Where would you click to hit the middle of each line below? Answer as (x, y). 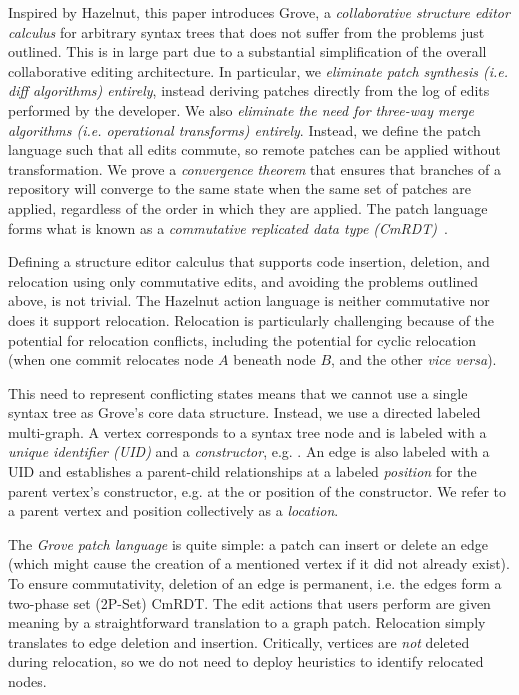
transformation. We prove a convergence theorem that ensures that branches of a (254, 168)
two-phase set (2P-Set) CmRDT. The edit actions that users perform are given (249, 602)
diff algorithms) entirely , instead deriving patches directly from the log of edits (249, 90)
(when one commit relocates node (111, 359)
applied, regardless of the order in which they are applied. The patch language (248, 207)
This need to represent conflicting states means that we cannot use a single (238, 392)
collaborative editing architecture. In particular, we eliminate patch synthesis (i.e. (258, 70)
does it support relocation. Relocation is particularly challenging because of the (251, 319)
